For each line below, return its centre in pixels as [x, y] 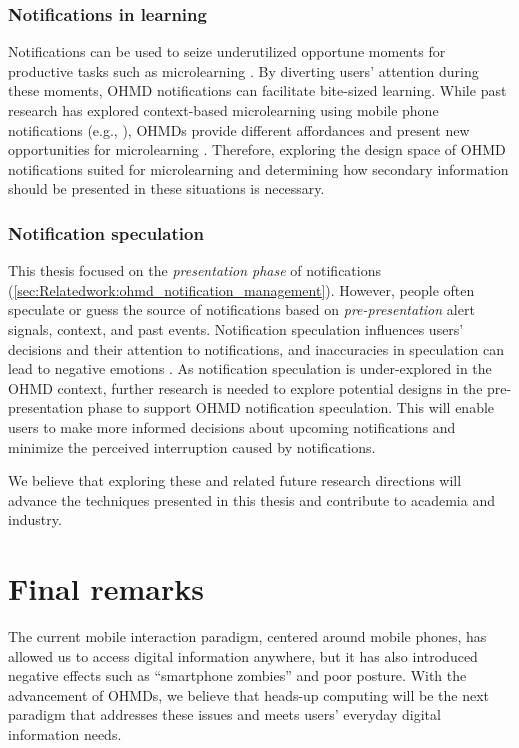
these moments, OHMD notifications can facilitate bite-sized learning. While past [257, 90]
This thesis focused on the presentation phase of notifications [195, 270]
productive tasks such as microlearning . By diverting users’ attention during [243, 70]
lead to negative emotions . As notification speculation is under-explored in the [250, 368]
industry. [35, 519]
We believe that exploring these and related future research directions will [235, 480]
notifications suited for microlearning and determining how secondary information [258, 168]
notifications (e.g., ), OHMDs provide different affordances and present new [239, 129]
